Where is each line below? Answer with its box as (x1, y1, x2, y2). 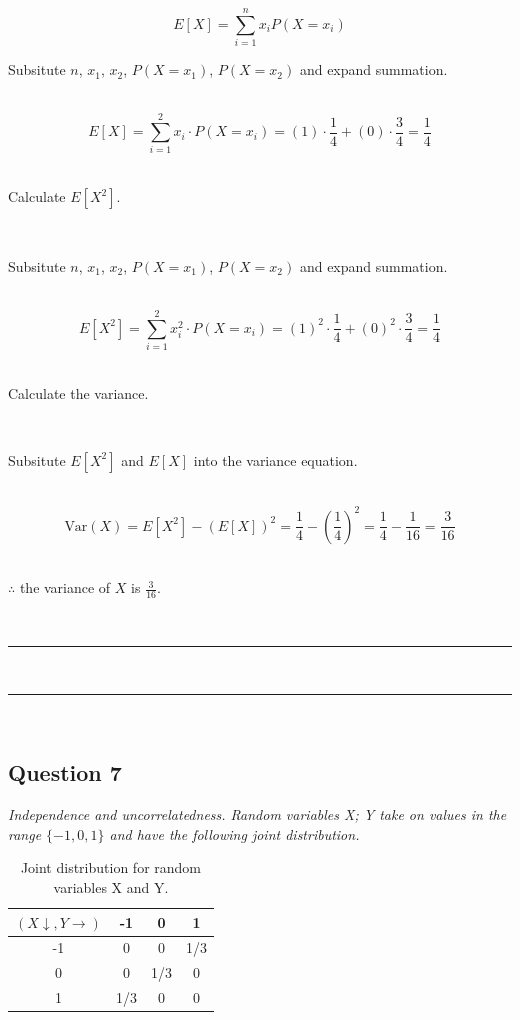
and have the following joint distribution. (109, 823, 360, 844)
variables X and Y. (53, 877, 169, 897)
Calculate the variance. (8, 382, 149, 403)
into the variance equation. (193, 449, 358, 470)
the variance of (19, 577, 111, 598)
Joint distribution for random (20, 857, 201, 878)
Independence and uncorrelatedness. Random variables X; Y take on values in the (8, 804, 507, 825)
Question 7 (8, 757, 122, 788)
